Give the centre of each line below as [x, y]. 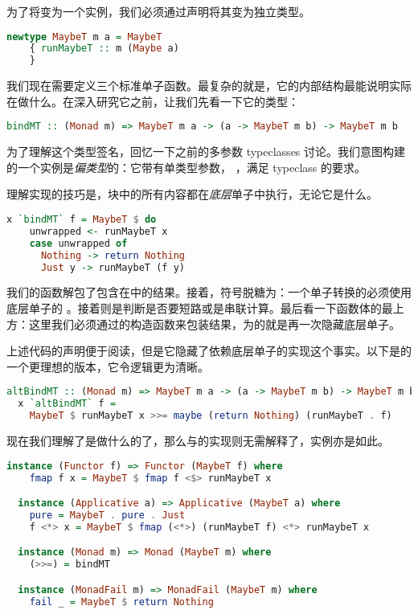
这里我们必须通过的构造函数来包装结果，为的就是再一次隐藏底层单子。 [214, 323]
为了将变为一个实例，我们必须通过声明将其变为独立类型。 [158, 11]
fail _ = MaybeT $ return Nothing [121, 602]
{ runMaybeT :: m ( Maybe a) [104, 49]
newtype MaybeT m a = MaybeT [84, 37]
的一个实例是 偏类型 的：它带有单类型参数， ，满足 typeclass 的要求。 [186, 167]
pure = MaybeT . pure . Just [107, 515]
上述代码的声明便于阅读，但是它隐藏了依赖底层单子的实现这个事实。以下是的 [209, 351]
